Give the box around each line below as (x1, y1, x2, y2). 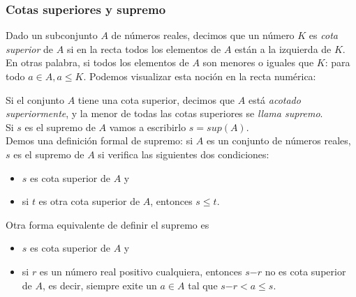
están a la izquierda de (235, 41, 332, 56)
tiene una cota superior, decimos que (77, 92, 235, 107)
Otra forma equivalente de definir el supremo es (6, 217, 209, 231)
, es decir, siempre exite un (42, 277, 157, 292)
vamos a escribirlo (109, 119, 186, 134)
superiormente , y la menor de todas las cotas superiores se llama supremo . (6, 106, 323, 121)
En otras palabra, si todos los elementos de (6, 55, 189, 70)
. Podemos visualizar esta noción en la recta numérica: (83, 69, 316, 83)
